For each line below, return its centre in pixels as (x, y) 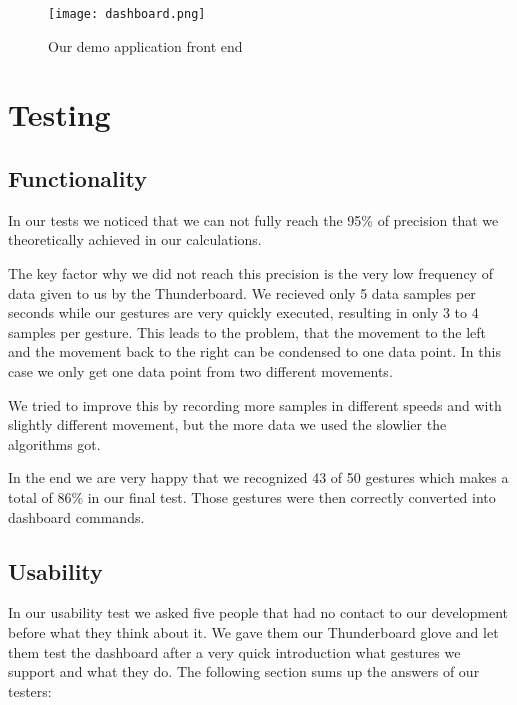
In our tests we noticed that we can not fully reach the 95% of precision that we (253, 219)
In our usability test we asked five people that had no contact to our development (258, 612)
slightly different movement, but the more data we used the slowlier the (227, 424)
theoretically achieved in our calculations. (135, 239)
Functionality (77, 178)
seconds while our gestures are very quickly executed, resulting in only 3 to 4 (243, 312)
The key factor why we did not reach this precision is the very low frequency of (250, 273)
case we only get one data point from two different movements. (200, 370)
